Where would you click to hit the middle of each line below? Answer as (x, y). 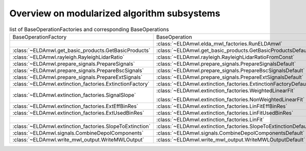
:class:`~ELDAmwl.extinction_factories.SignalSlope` (74, 95)
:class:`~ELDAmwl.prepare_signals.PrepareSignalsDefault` (226, 64)
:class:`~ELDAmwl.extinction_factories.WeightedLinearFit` (226, 90)
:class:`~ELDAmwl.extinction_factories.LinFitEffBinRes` (222, 106)
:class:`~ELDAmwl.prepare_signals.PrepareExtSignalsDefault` (230, 77)
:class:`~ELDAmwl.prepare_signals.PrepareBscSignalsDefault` (231, 70)
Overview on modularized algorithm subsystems (115, 13)
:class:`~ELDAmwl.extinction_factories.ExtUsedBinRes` (79, 113)
